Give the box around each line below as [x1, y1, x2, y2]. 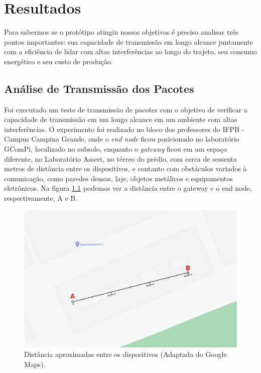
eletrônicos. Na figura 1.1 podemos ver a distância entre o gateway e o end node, [4, 183, 252, 193]
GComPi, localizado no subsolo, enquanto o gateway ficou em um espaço [4, 144, 227, 154]
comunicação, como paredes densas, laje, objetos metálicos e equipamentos [4, 173, 233, 183]
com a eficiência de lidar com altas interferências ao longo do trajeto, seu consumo [4, 46, 257, 57]
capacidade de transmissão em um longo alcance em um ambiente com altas [4, 114, 237, 125]
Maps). [24, 358, 46, 369]
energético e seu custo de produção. [4, 56, 113, 66]
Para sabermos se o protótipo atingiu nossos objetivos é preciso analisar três [4, 27, 238, 37]
